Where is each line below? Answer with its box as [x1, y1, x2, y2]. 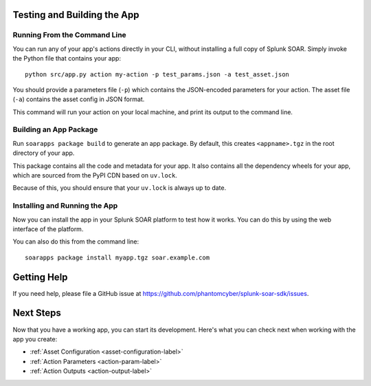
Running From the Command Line [12, 30, 126, 40]
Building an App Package [12, 125, 98, 134]
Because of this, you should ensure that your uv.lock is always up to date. [12, 184, 227, 192]
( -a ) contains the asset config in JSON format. [12, 95, 145, 103]
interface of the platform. [12, 224, 84, 233]
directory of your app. [12, 149, 75, 158]
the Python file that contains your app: [12, 54, 122, 63]
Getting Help [12, 271, 68, 283]
